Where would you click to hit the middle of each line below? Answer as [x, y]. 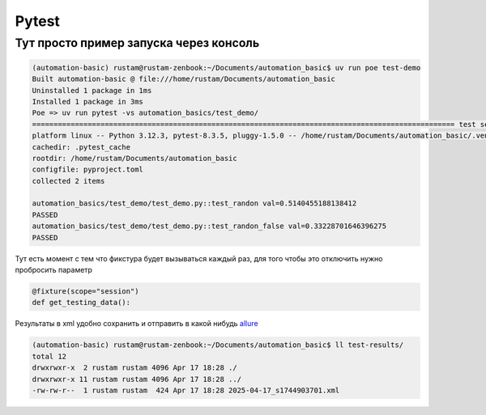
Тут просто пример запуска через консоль [137, 43]
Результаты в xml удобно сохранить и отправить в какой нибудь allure [136, 324]
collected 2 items [68, 181]
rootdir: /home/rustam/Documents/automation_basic [135, 158]
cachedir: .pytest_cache [81, 147]
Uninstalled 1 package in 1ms [92, 90]
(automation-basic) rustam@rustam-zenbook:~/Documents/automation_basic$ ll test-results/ [218, 345]
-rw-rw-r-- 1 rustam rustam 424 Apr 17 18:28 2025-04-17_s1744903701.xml [186, 390]
